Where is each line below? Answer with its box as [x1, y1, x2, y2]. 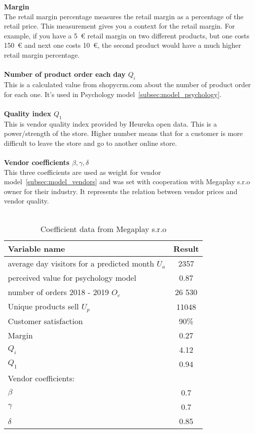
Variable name [8, 243, 65, 255]
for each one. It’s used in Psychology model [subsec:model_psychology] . [4, 89, 221, 99]
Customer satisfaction [8, 315, 83, 327]
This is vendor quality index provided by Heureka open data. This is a [4, 118, 217, 129]
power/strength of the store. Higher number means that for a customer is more [4, 128, 243, 138]
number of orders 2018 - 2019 [8, 286, 109, 298]
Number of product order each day [4, 69, 126, 79]
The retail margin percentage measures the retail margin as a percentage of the [4, 11, 244, 21]
